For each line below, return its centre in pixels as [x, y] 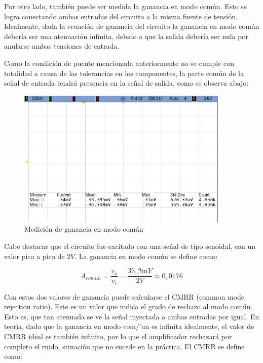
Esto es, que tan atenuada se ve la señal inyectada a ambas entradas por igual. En [132, 316]
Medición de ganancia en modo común [84, 229]
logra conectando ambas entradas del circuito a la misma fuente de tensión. [121, 16]
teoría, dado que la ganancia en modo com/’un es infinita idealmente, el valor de [129, 326]
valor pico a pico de [34, 256]
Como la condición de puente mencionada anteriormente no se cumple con [119, 63]
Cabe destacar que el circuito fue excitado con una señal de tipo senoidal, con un [130, 246]
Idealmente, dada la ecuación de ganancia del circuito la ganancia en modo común [132, 26]
